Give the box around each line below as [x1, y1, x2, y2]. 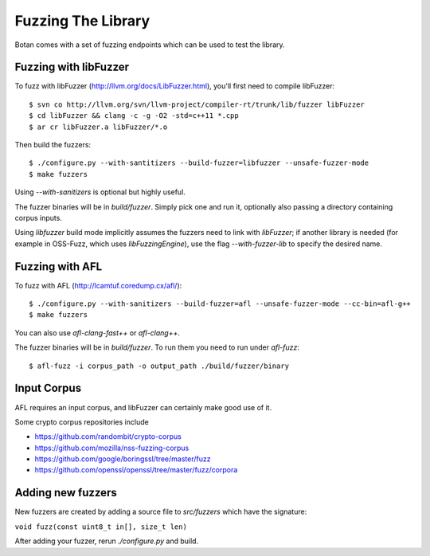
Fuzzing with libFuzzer [14, 61, 130, 74]
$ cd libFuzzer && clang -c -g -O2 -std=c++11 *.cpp [29, 112, 239, 120]
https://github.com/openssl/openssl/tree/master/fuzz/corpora [34, 465, 238, 475]
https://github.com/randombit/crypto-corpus [34, 432, 182, 441]
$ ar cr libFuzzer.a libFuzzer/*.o [29, 122, 168, 131]
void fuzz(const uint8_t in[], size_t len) [14, 522, 187, 531]
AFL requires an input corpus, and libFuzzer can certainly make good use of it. [14, 402, 272, 412]
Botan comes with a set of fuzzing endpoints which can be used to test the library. [14, 40, 286, 49]
